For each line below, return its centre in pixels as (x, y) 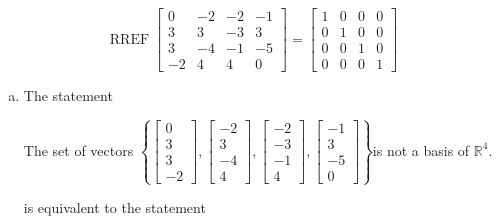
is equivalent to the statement (114, 207)
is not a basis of (421, 149)
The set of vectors (78, 149)
